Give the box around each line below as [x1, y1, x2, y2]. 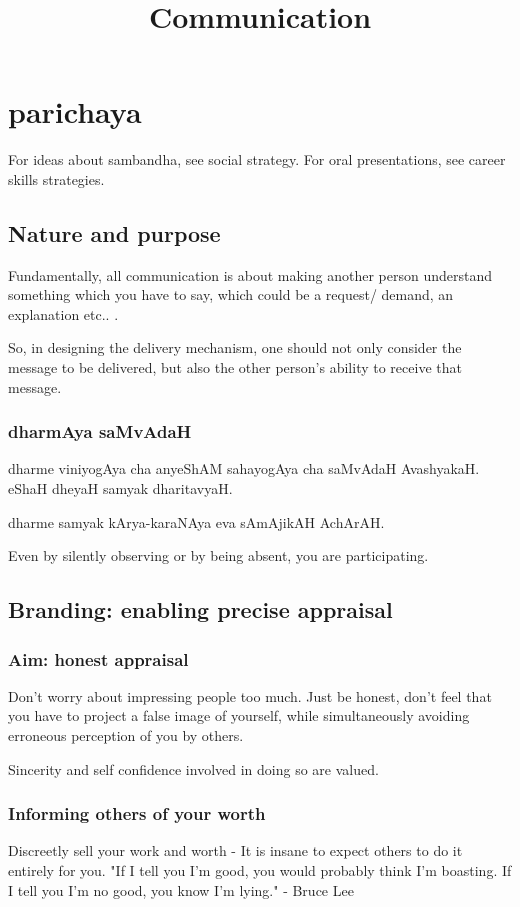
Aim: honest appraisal [8, 646, 189, 671]
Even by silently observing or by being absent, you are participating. [8, 545, 429, 566]
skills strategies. [8, 168, 105, 189]
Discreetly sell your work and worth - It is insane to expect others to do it [8, 840, 463, 861]
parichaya [8, 91, 142, 132]
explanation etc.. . [8, 303, 119, 324]
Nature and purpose [8, 217, 221, 248]
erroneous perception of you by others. [8, 725, 244, 746]
